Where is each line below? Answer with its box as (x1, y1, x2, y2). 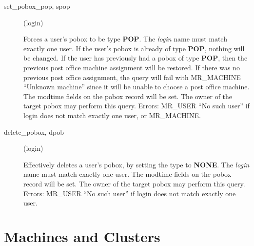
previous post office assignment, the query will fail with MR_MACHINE (23, 72, 241, 82)
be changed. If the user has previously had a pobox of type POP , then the (23, 53, 248, 63)
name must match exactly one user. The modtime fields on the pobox (23, 169, 232, 179)
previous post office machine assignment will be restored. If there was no (23, 62, 240, 72)
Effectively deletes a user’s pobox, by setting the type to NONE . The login (23, 159, 250, 169)
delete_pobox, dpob (4, 126, 64, 137)
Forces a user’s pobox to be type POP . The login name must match (23, 34, 227, 44)
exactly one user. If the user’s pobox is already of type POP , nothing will (23, 43, 245, 53)
